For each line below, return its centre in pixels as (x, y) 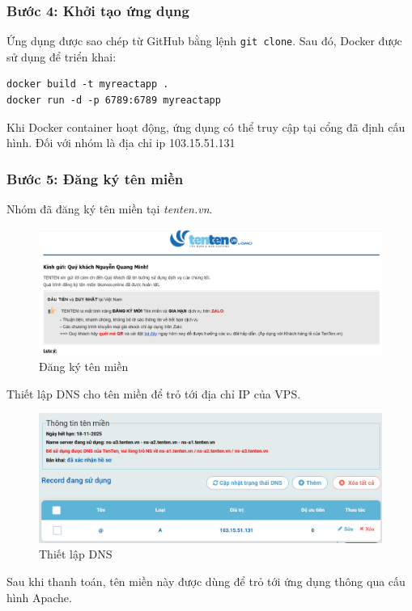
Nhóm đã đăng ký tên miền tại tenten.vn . (110, 209)
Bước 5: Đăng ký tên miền (95, 178)
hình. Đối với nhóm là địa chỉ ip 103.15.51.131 (121, 143)
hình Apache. (39, 597)
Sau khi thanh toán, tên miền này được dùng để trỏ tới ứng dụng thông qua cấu (206, 581)
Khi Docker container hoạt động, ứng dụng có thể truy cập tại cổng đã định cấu (206, 126)
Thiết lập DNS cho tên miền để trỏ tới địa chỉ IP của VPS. (154, 393)
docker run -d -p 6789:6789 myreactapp (114, 101)
